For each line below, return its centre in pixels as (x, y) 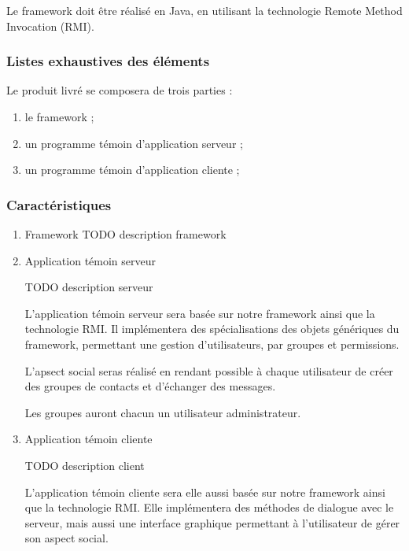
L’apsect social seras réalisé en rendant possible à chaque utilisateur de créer (209, 370)
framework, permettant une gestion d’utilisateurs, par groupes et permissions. (212, 344)
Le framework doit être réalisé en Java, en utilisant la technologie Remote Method (204, 10)
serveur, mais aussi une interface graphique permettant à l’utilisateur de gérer (212, 522)
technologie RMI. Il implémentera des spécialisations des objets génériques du (212, 329)
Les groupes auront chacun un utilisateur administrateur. (163, 412)
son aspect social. (66, 538)
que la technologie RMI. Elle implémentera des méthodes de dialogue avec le (209, 507)
